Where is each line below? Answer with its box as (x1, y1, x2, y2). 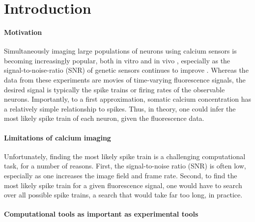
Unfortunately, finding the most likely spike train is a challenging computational (4, 151, 246, 161)
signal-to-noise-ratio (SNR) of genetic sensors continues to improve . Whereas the (4, 65, 249, 75)
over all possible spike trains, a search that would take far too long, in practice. (4, 190, 243, 200)
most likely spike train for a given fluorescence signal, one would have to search (4, 180, 242, 190)
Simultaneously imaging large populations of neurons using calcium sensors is (4, 46, 237, 56)
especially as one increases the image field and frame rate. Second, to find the (4, 170, 237, 180)
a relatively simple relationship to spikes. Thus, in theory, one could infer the (4, 103, 236, 113)
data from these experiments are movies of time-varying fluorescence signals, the (4, 74, 246, 84)
